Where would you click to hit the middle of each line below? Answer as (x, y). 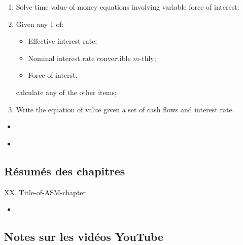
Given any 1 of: (40, 24)
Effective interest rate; (63, 41)
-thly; (148, 58)
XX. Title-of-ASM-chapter (45, 192)
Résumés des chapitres (65, 171)
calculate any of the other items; (66, 92)
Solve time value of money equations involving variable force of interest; (128, 7)
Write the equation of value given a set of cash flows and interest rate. (125, 109)
